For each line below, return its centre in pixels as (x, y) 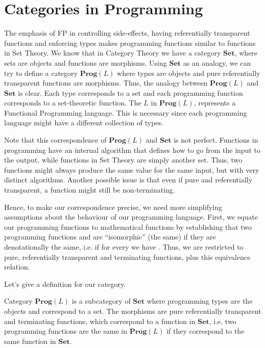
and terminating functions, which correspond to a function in (100, 321)
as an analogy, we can (217, 62)
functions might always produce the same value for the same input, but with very (132, 169)
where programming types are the (200, 301)
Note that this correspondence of (55, 140)
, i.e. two (223, 321)
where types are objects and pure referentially (189, 73)
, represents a (215, 103)
